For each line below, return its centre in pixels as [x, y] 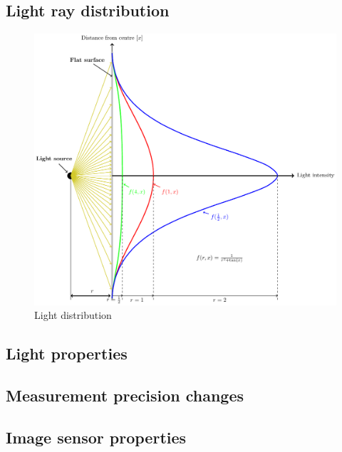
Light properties [67, 353]
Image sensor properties [96, 437]
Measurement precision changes [125, 395]
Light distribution [73, 315]
